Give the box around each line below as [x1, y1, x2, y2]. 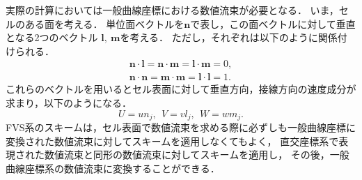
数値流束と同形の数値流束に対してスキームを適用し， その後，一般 [44, 147, 349, 162]
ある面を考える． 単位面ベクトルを [24, 16, 184, 31]
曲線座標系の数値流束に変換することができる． [6, 160, 220, 175]
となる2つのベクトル [6, 30, 98, 45]
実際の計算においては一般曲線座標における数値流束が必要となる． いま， [6, 3, 339, 17]
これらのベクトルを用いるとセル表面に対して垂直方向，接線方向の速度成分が [6, 82, 356, 96]
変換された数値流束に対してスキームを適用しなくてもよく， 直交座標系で [6, 133, 339, 148]
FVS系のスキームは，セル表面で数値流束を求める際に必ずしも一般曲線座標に [6, 120, 356, 135]
